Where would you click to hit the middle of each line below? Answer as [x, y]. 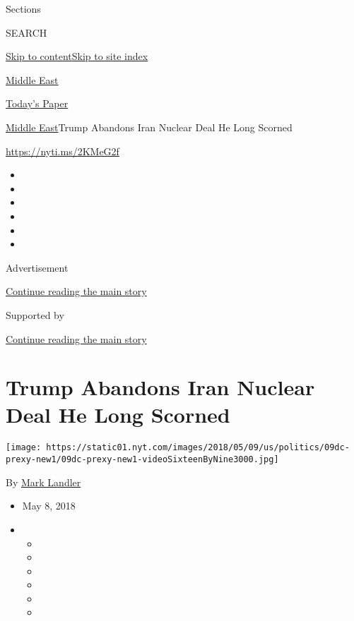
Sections [23, 8]
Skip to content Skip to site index [77, 56]
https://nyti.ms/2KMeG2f [63, 151]
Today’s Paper [37, 103]
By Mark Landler [43, 482]
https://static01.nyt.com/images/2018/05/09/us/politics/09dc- [198, 448]
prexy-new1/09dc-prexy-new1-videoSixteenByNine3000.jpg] [142, 460]
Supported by [35, 314]
